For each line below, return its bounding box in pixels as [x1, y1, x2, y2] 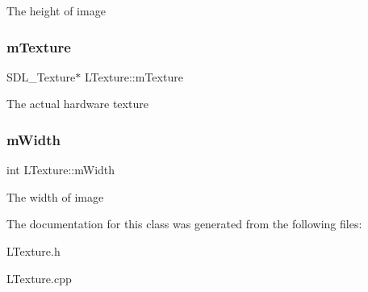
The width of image [6, 188, 104, 205]
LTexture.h [6, 243, 61, 259]
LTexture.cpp [6, 269, 72, 286]
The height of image [6, 2, 106, 19]
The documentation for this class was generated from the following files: [6, 215, 362, 232]
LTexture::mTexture [84, 68, 183, 85]
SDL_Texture [6, 68, 76, 85]
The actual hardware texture [6, 95, 148, 112]
